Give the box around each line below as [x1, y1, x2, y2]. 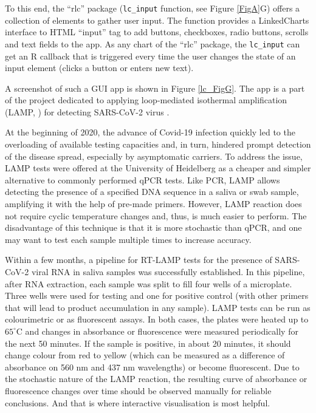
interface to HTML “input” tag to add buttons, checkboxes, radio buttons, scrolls [5, 26, 309, 38]
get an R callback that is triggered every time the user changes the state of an [5, 49, 296, 62]
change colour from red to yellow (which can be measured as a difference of [5, 349, 285, 361]
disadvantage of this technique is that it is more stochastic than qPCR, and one [5, 221, 302, 234]
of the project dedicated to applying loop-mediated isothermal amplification [5, 94, 287, 106]
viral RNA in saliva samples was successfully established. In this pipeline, [31, 265, 305, 278]
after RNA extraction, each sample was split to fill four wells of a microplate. [5, 277, 292, 290]
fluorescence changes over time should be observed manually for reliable [5, 384, 272, 397]
